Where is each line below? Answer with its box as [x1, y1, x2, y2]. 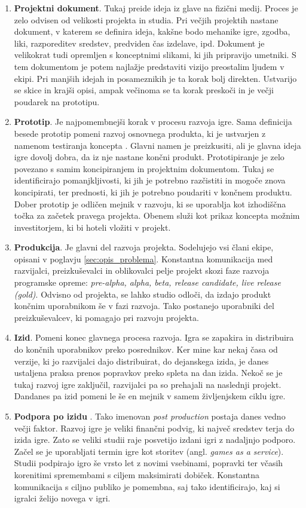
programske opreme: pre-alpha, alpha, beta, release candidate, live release [14, 276, 281, 289]
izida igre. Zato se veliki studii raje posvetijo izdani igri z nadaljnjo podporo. [14, 433, 296, 446]
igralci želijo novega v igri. [14, 492, 111, 504]
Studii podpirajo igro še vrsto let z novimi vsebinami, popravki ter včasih [14, 457, 283, 469]
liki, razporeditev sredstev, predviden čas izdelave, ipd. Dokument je [14, 36, 265, 49]
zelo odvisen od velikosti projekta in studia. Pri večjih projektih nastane [14, 13, 279, 26]
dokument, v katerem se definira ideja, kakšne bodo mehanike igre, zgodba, [14, 25, 290, 38]
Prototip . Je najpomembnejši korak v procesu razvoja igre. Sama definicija [14, 115, 292, 128]
